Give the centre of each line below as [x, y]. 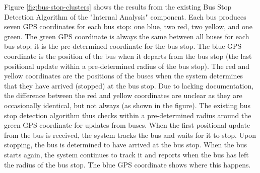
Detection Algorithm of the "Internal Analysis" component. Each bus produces [125, 16]
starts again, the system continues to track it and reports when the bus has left [126, 154]
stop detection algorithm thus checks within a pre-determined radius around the [128, 115]
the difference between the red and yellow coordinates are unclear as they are [123, 95]
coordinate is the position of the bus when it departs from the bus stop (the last [128, 56]
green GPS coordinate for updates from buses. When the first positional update [127, 125]
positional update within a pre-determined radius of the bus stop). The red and [127, 66]
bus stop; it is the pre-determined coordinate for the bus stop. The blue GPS [123, 46]
